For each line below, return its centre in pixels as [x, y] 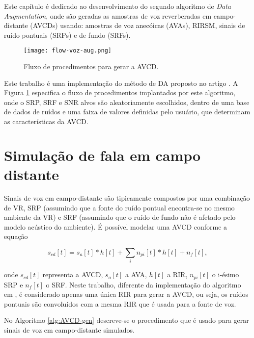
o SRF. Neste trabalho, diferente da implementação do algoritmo [143, 284]
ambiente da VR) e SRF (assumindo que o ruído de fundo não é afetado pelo [120, 217]
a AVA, [136, 274]
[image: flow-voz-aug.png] [68, 51]
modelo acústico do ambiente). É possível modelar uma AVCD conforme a [116, 226]
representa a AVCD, [73, 274]
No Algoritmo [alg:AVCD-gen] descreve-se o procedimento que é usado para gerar [127, 320]
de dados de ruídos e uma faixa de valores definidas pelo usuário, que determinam [127, 112]
